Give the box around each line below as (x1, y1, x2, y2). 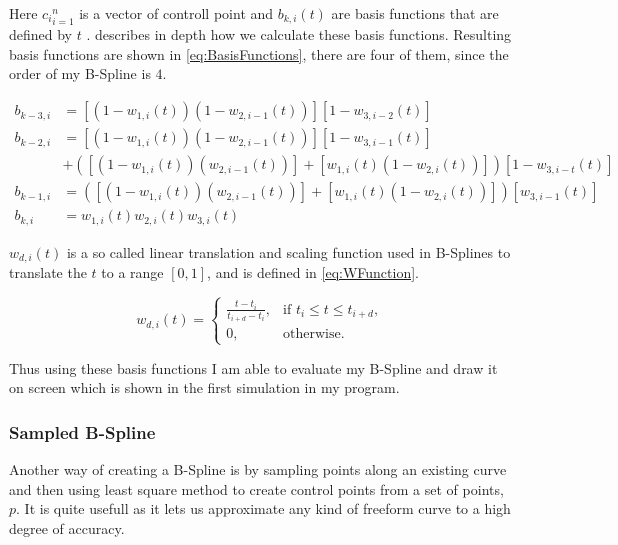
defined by (9, 24, 73, 45)
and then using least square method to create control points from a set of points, (9, 478, 504, 499)
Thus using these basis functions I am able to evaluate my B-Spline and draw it (9, 357, 498, 378)
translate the (9, 262, 87, 283)
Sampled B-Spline (9, 419, 156, 444)
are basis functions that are (331, 3, 499, 23)
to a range (101, 262, 164, 283)
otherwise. (283, 327, 345, 342)
